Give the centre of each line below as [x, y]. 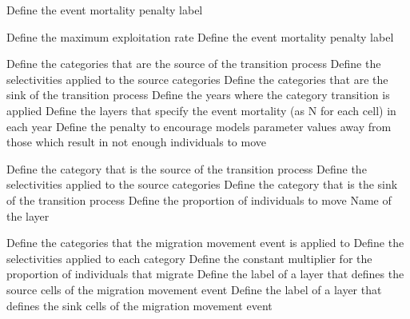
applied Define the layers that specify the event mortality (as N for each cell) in [201, 110]
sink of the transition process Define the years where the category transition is [198, 95]
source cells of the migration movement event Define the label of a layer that [194, 289]
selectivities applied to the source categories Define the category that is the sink [202, 184]
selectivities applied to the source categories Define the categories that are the [197, 79]
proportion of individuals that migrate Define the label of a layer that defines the [205, 274]
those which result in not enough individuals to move [137, 142]
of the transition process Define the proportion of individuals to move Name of [199, 199]
